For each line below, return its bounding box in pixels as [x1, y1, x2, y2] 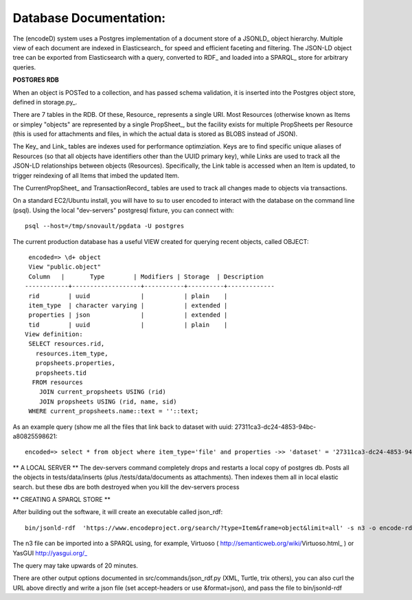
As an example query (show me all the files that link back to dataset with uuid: [12, 423, 233, 431]
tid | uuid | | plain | [28, 320, 228, 329]
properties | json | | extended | [28, 311, 228, 319]
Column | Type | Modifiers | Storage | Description [28, 272, 264, 280]
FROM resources [32, 379, 83, 386]
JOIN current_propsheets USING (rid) [38, 388, 166, 396]
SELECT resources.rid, [28, 340, 105, 348]
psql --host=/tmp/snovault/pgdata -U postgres [25, 222, 185, 230]
